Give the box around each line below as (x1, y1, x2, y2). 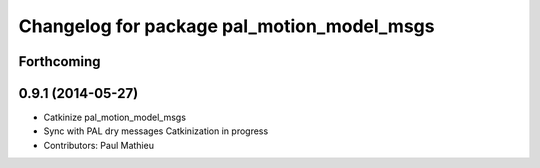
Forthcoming (18, 53, 101, 70)
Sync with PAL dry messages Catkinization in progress (43, 125, 269, 137)
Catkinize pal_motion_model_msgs (43, 111, 187, 124)
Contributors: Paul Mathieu (43, 139, 155, 151)
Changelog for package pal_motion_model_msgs (18, 15, 435, 37)
